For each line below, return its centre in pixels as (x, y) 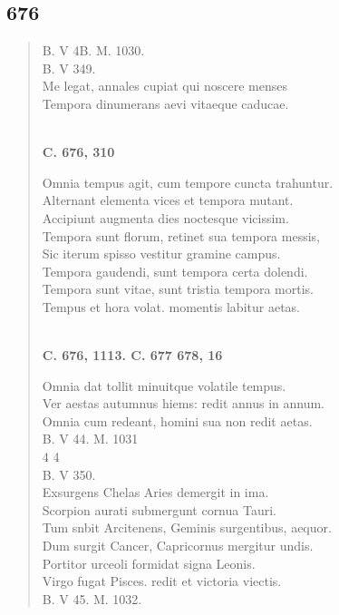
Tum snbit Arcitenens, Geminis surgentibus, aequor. (187, 527)
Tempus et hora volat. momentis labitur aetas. (171, 306)
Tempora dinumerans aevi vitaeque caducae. (165, 103)
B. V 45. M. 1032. (92, 598)
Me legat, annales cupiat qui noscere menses (165, 86)
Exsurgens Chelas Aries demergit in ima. (155, 492)
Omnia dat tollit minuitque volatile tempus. (164, 385)
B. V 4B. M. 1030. (93, 50)
